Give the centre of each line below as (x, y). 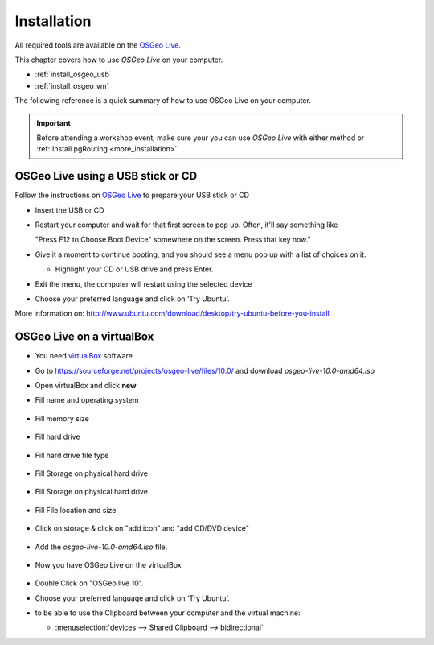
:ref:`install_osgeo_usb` (73, 74)
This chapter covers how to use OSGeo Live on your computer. (119, 60)
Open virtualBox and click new (86, 385)
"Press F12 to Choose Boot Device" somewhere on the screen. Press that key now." (173, 240)
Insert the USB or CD (70, 210)
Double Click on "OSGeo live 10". (89, 583)
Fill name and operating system (87, 400)
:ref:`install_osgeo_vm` (72, 85)
